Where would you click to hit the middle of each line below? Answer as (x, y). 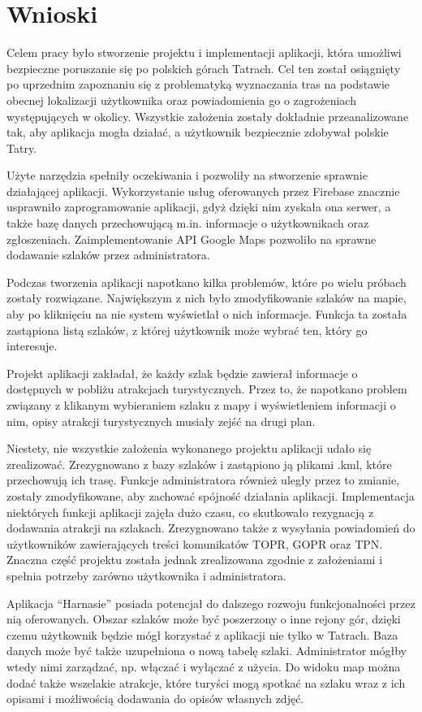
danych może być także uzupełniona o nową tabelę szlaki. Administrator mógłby (207, 651)
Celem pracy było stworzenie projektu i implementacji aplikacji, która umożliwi (204, 52)
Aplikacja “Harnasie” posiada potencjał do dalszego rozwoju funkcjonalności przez (211, 603)
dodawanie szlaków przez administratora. (108, 255)
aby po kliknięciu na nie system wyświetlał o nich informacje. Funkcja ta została (207, 314)
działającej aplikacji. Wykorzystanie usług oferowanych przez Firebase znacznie (203, 191)
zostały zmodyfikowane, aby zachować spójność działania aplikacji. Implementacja (211, 495)
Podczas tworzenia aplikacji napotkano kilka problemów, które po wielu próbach (207, 282)
